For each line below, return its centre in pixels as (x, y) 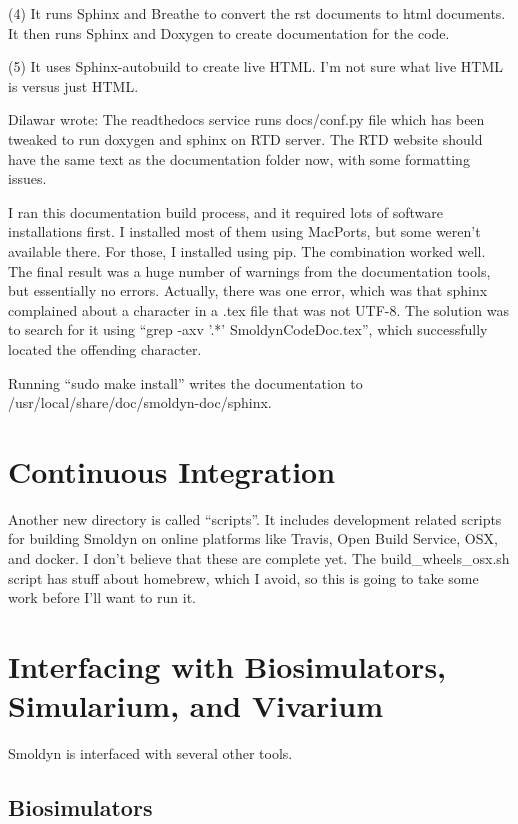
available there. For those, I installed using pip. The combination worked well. (247, 250)
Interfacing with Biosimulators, (227, 665)
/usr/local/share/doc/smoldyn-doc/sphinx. (140, 402)
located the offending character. (105, 348)
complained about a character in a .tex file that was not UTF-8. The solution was (258, 309)
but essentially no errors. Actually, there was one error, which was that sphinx (248, 290)
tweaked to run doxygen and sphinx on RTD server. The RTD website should (245, 138)
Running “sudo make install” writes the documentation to (185, 382)
